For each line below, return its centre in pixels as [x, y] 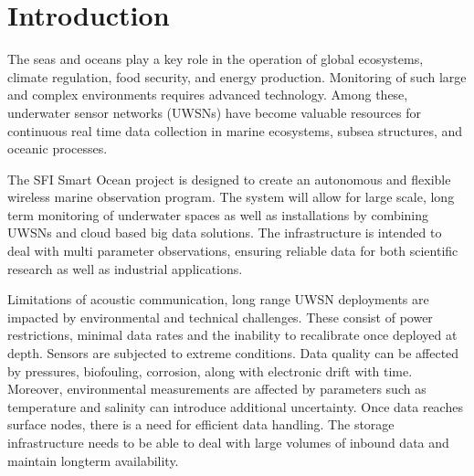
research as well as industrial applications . [125, 268]
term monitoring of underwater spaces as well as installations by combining [218, 214]
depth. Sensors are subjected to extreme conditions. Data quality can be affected [233, 353]
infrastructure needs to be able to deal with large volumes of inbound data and [228, 442]
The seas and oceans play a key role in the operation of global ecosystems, [216, 59]
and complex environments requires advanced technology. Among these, [208, 95]
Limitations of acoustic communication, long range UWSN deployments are [218, 299]
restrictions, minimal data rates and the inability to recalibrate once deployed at [232, 335]
